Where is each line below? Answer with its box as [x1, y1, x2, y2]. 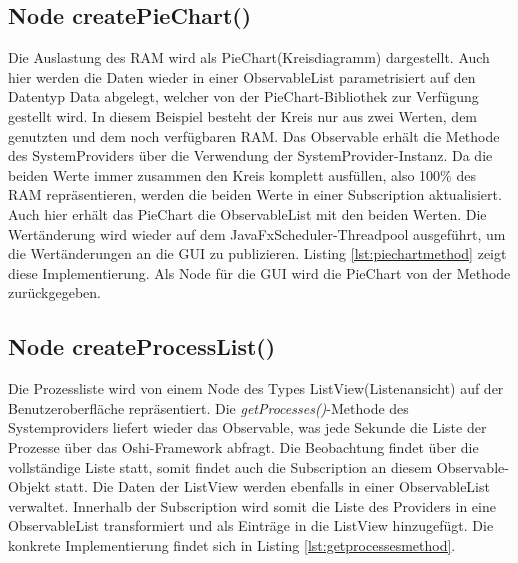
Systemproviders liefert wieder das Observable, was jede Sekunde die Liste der [8, 417, 487, 438]
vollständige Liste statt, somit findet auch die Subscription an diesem [8, 456, 433, 477]
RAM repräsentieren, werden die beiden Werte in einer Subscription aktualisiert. [8, 184, 502, 205]
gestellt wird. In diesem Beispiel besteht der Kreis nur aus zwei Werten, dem [8, 105, 478, 126]
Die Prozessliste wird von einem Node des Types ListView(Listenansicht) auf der [8, 378, 504, 399]
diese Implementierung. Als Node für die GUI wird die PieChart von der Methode [8, 262, 511, 283]
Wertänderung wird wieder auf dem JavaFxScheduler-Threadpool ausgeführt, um [8, 223, 506, 244]
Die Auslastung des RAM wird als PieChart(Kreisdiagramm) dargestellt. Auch [8, 47, 490, 68]
